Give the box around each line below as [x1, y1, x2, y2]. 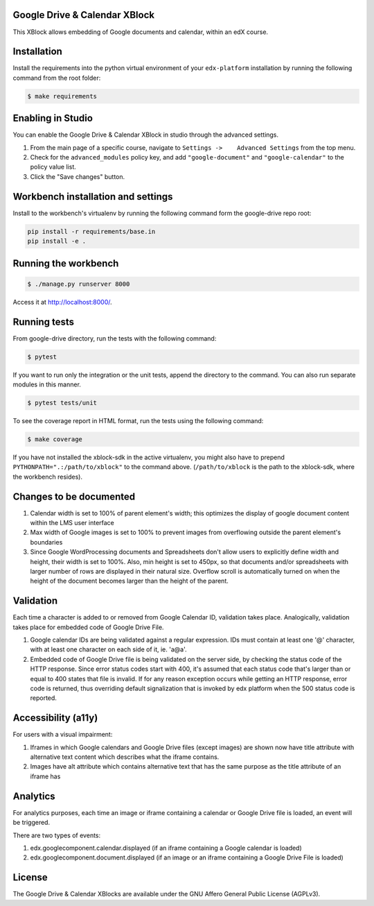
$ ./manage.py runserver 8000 [27, 280, 130, 288]
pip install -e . [27, 237, 87, 246]
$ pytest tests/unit [27, 399, 97, 407]
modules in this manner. [12, 380, 81, 388]
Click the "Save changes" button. [30, 172, 125, 180]
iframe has [30, 772, 61, 780]
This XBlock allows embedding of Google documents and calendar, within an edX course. [12, 28, 269, 36]
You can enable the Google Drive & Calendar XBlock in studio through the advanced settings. [12, 130, 279, 139]
